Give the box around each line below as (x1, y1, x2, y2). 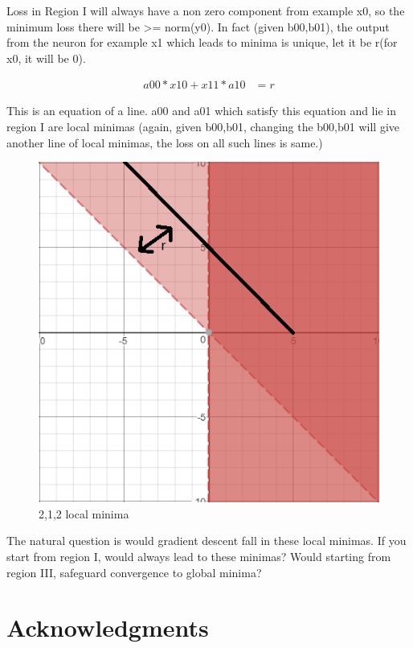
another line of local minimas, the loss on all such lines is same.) (6, 134, 323, 151)
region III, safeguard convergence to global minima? (6, 563, 262, 580)
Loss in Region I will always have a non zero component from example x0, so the (6, 2, 405, 19)
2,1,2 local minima (39, 505, 129, 522)
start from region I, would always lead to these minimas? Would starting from (6, 548, 391, 565)
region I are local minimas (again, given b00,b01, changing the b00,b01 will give (6, 118, 400, 134)
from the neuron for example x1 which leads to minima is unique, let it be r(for (6, 34, 398, 51)
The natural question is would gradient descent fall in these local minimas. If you (6, 532, 407, 549)
